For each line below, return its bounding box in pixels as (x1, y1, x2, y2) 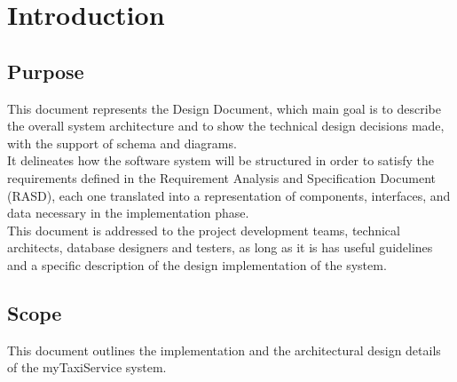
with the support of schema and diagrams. (7, 133, 237, 152)
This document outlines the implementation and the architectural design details (7, 340, 441, 359)
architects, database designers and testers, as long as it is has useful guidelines (7, 238, 433, 257)
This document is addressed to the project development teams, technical (7, 220, 400, 239)
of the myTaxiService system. (7, 358, 167, 377)
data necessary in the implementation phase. (7, 203, 249, 222)
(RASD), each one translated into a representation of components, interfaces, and (7, 186, 451, 204)
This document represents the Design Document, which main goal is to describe (7, 99, 441, 117)
